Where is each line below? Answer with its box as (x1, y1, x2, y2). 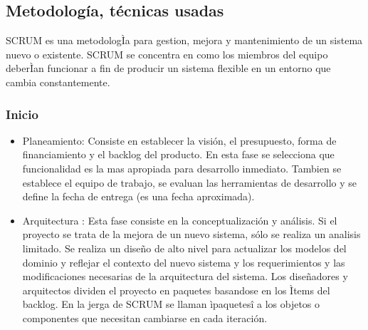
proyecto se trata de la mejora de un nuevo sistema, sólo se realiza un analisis (22, 227, 361, 242)
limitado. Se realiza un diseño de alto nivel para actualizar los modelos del (22, 240, 347, 255)
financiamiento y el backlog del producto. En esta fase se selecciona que (22, 147, 335, 162)
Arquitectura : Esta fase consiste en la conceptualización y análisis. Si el (22, 212, 337, 227)
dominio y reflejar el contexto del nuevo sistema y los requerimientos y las (22, 254, 345, 269)
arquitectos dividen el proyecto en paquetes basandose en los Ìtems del (22, 282, 330, 297)
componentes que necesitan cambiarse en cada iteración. (22, 310, 268, 325)
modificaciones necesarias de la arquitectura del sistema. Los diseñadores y (22, 269, 348, 284)
